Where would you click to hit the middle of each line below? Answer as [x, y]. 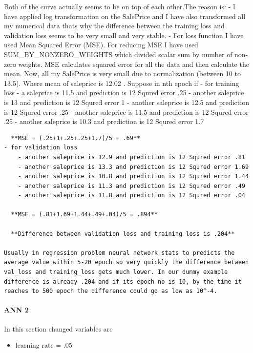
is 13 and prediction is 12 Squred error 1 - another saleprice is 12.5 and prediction [126, 102]
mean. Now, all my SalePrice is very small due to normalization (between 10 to [122, 73]
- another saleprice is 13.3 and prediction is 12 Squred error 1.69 [133, 167]
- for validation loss [41, 148]
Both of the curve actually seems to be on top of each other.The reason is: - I [120, 6]
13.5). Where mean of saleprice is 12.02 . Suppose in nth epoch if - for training [122, 83]
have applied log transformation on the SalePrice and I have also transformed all [125, 16]
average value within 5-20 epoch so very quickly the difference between [126, 262]
